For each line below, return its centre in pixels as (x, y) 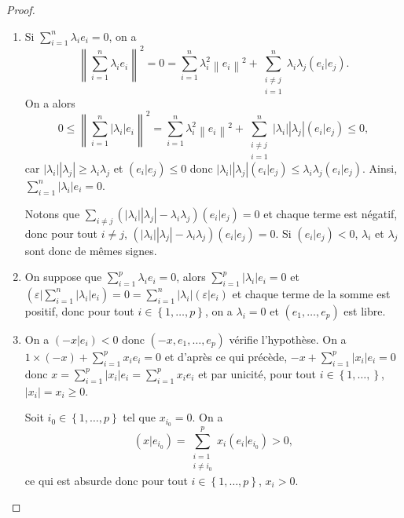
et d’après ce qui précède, (226, 356)
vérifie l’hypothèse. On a (288, 339)
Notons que (52, 213)
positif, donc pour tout (79, 310)
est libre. (365, 310)
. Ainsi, (380, 168)
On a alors (50, 102)
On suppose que (63, 277)
